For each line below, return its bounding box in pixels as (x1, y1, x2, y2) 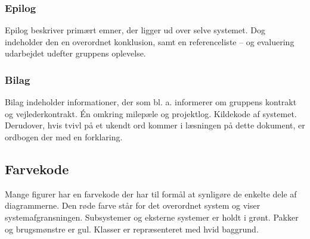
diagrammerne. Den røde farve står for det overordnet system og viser (5, 199, 261, 212)
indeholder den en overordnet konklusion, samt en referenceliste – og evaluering (5, 35, 294, 48)
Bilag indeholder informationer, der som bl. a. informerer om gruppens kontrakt (5, 96, 297, 108)
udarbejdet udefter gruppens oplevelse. (5, 47, 146, 59)
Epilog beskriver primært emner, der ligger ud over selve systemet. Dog (5, 24, 265, 36)
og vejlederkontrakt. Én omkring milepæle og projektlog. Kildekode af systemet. (5, 107, 297, 119)
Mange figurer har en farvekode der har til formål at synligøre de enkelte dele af (5, 187, 297, 200)
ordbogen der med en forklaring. (5, 131, 123, 143)
